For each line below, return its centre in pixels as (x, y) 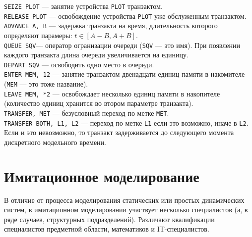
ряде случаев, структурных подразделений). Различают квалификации (109, 219)
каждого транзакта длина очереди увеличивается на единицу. (96, 55)
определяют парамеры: (38, 35)
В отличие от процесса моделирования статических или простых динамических (124, 200)
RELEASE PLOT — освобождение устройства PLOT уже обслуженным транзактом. (125, 16)
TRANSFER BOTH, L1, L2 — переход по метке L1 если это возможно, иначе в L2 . (126, 122)
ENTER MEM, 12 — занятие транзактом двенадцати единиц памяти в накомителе (125, 74)
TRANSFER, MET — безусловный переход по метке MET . (87, 113)
